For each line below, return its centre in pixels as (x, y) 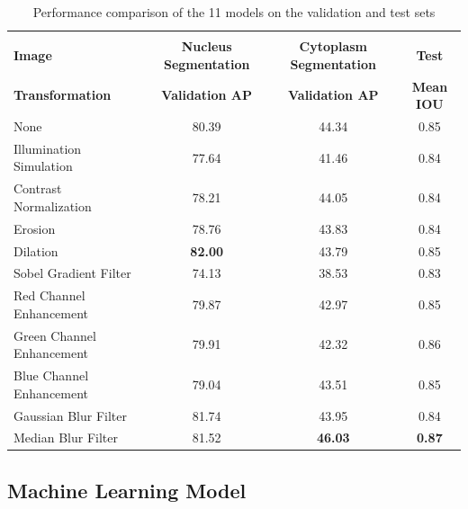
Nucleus (207, 46)
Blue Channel (51, 375)
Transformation (63, 95)
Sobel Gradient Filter (72, 273)
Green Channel (55, 335)
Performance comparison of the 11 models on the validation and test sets (234, 12)
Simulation (43, 166)
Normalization (53, 205)
